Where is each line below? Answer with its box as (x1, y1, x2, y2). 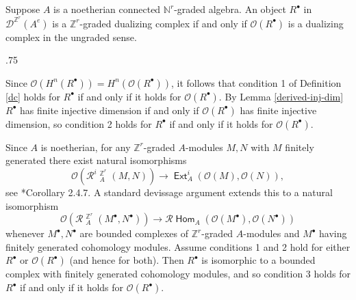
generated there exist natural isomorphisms (5, 153, 187, 167)
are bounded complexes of (79, 226, 188, 241)
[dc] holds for (5, 89, 60, 103)
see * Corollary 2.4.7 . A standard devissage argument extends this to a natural (5, 185, 333, 200)
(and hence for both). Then (69, 253, 184, 267)
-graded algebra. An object (174, 2, 286, 16)
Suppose (5, 2, 40, 16)
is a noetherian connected (53, 2, 161, 16)
